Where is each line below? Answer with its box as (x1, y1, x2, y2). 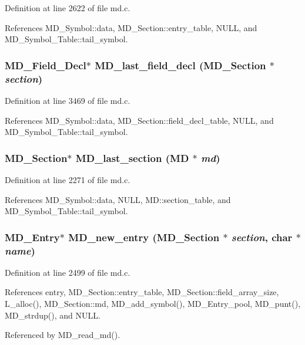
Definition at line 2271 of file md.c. (5, 173, 130, 185)
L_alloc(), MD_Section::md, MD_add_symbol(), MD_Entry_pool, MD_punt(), (5, 297, 301, 310)
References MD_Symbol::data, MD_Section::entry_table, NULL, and (5, 21, 257, 33)
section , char (231, 229, 293, 244)
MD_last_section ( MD (75, 150, 189, 165)
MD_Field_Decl (5, 58, 86, 72)
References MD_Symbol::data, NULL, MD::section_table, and (5, 193, 231, 205)
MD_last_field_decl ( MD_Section (95, 58, 266, 72)
